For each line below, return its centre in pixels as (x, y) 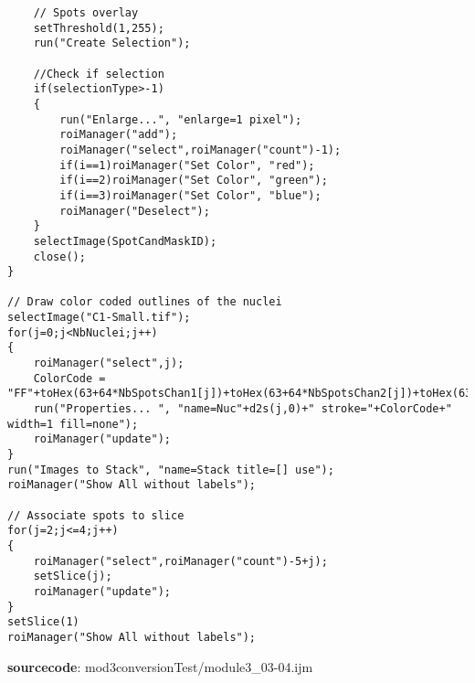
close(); (59, 256)
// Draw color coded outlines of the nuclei (145, 302)
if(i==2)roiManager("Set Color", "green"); (194, 181)
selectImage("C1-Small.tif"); (99, 318)
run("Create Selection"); (112, 43)
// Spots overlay (86, 13)
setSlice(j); (73, 576)
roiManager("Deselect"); (135, 211)
